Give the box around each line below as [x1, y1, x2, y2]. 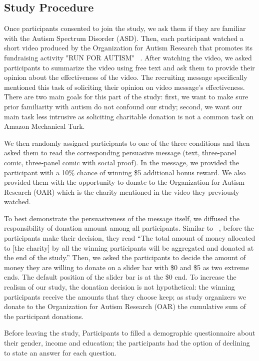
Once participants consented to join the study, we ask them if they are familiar [4, 23, 246, 33]
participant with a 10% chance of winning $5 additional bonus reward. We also [4, 167, 246, 177]
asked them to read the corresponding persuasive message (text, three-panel [4, 147, 236, 158]
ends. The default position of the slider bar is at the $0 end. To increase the [4, 272, 236, 282]
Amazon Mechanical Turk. [4, 121, 85, 131]
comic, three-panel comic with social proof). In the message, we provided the [4, 157, 239, 167]
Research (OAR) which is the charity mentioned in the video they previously [4, 186, 239, 197]
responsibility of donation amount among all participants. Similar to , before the [4, 223, 254, 233]
